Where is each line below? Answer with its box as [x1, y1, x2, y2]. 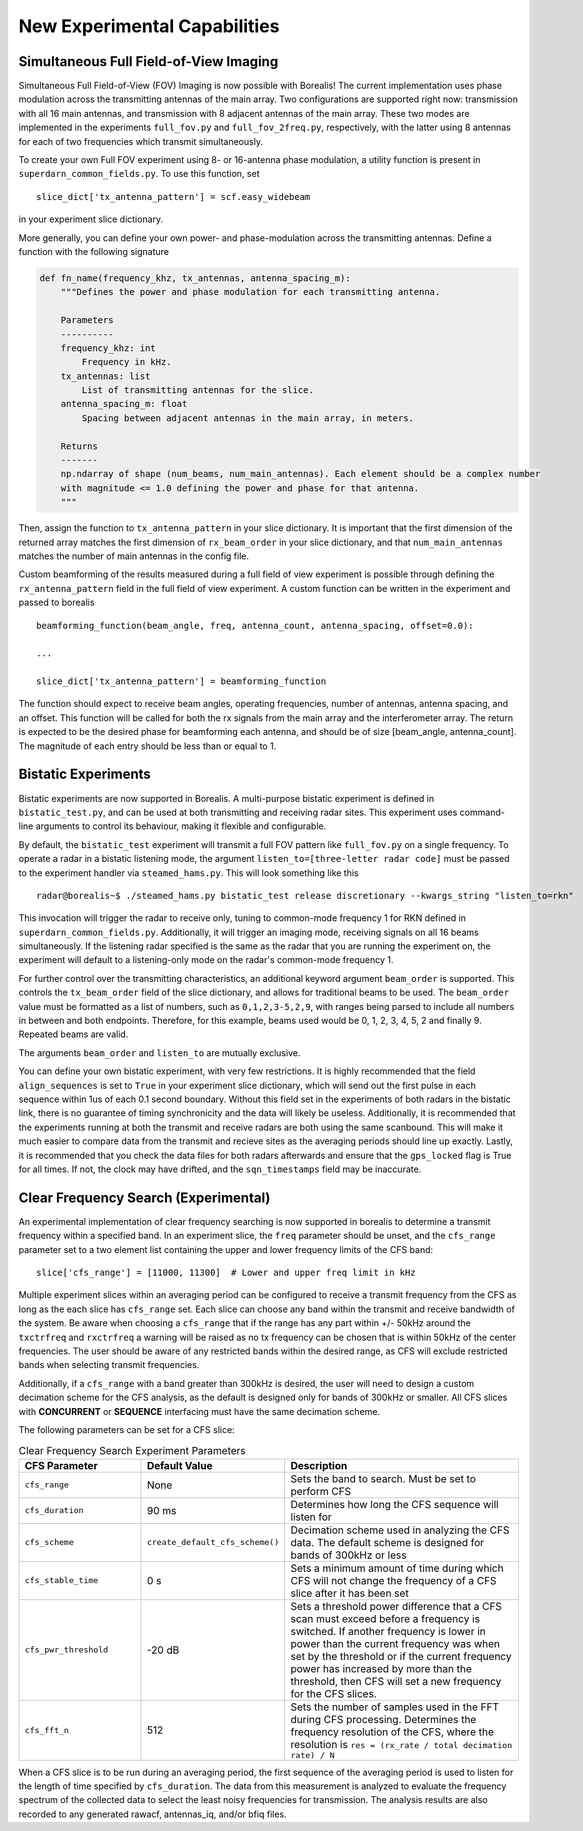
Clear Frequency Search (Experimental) [18, 1189, 271, 1206]
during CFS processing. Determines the [290, 1712, 477, 1726]
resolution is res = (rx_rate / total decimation [290, 1737, 513, 1751]
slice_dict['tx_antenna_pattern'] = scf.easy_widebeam [36, 191, 311, 202]
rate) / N [290, 1750, 335, 1760]
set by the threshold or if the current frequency [290, 1649, 512, 1663]
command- [459, 806, 505, 818]
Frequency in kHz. [81, 356, 172, 368]
